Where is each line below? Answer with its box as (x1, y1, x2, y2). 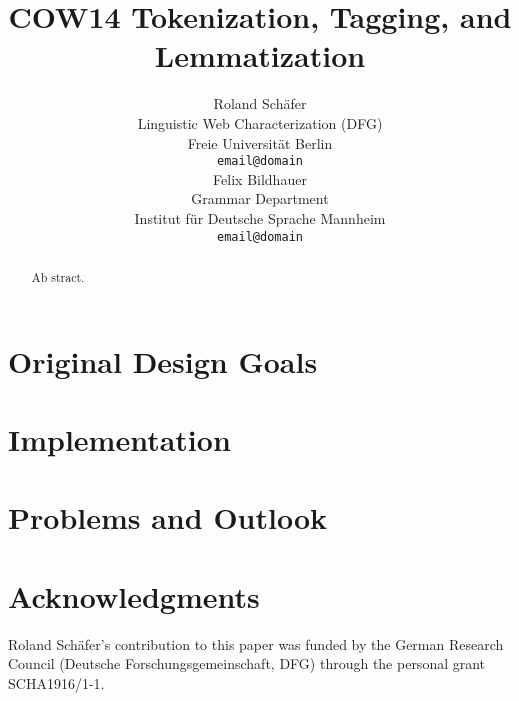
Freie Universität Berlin (187, 132, 333, 153)
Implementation (8, 419, 231, 460)
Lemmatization (154, 35, 366, 76)
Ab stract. (31, 268, 85, 285)
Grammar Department (191, 188, 329, 209)
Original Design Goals (8, 340, 318, 381)
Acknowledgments (8, 575, 260, 616)
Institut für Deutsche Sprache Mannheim (134, 207, 386, 228)
